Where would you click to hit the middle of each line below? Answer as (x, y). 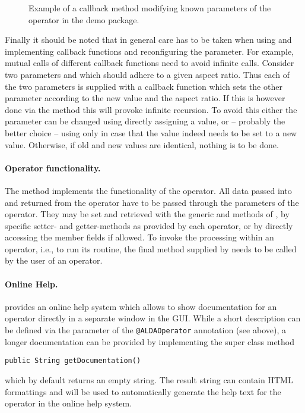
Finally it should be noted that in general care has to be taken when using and (148, 40)
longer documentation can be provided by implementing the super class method (150, 341)
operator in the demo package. (84, 19)
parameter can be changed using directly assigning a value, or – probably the (145, 121)
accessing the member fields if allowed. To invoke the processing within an (139, 237)
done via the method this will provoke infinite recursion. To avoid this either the (151, 109)
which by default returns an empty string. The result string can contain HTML (149, 379)
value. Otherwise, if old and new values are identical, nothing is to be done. (142, 144)
